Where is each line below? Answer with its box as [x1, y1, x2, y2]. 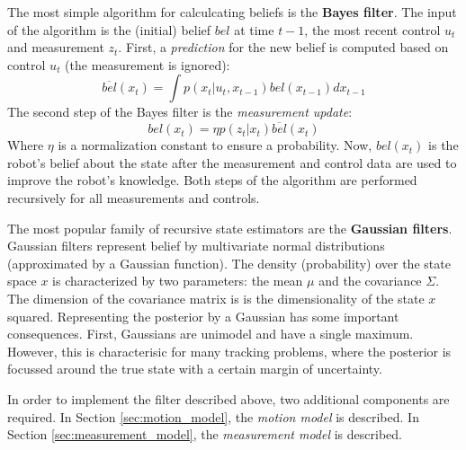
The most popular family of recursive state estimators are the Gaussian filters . [7, 218, 453, 237]
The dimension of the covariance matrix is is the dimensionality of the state [7, 288, 425, 307]
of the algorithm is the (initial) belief [7, 20, 211, 39]
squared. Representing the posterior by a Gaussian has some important [7, 306, 399, 325]
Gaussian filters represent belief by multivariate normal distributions [7, 236, 385, 255]
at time [234, 20, 274, 39]
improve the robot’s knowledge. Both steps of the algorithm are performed [7, 171, 417, 190]
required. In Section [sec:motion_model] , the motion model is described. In [7, 407, 419, 426]
